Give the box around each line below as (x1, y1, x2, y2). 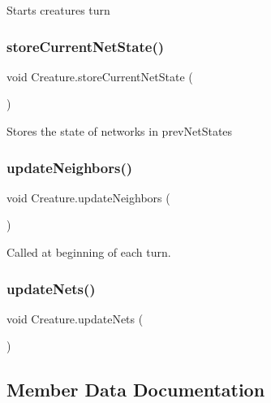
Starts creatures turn (6, 2, 110, 18)
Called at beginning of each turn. (6, 244, 171, 260)
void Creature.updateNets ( (6, 310, 144, 327)
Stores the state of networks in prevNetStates (6, 123, 233, 139)
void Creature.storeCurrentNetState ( (6, 67, 193, 84)
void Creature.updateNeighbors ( (6, 188, 170, 206)
